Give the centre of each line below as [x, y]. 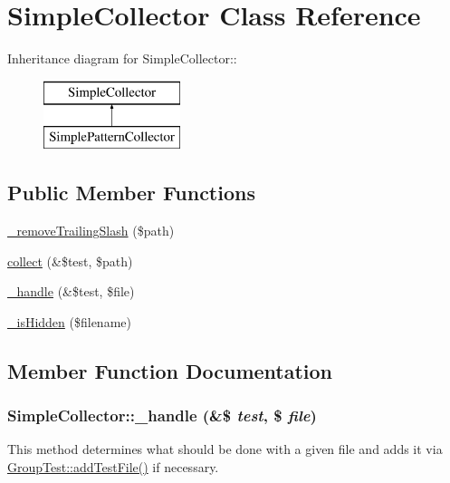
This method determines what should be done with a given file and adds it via [225, 449]
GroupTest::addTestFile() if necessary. [113, 467]
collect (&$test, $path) [70, 261]
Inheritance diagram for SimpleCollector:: [122, 58]
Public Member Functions [131, 193]
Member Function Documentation [170, 370]
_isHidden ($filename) [69, 321]
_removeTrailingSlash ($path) [91, 231]
